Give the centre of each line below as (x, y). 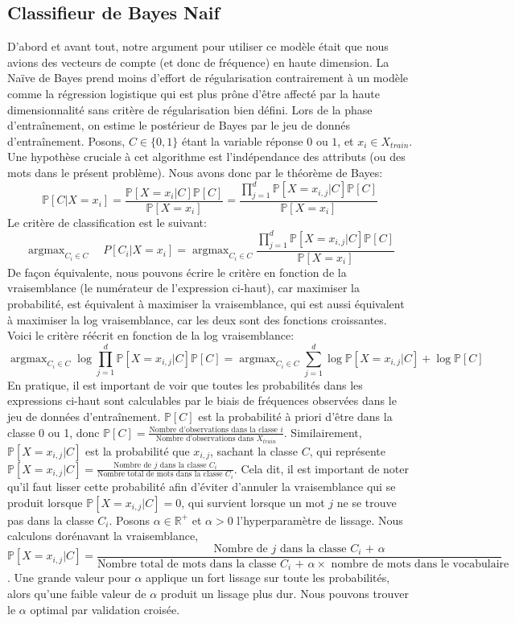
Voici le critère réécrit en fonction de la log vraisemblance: (151, 335)
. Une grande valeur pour (69, 578)
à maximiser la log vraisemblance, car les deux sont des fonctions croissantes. (197, 319)
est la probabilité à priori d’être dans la (295, 417)
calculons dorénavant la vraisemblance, (103, 536)
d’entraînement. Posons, (66, 140)
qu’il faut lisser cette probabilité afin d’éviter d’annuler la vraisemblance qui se (202, 487)
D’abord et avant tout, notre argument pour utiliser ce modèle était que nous (198, 46)
